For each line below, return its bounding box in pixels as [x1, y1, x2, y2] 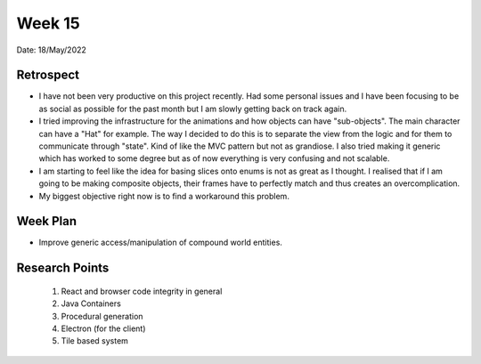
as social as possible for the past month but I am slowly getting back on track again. [38, 103, 347, 114]
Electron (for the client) [61, 323, 146, 334]
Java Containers [61, 298, 122, 309]
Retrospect [16, 68, 80, 83]
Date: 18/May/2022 [16, 44, 86, 55]
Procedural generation [61, 311, 143, 321]
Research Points [16, 261, 110, 276]
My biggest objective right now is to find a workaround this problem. [38, 190, 289, 201]
